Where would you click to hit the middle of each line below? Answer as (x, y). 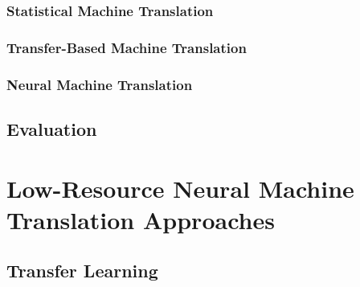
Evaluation (52, 128)
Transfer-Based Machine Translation (127, 47)
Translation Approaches (141, 219)
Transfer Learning (82, 271)
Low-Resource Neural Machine (180, 188)
